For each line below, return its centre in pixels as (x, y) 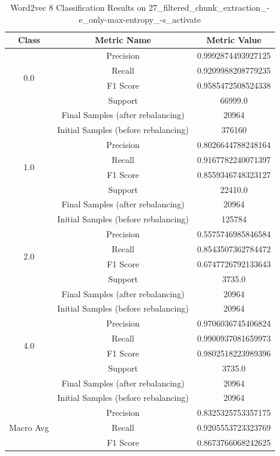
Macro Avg (29, 428)
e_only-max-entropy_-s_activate (140, 19)
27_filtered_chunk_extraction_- (209, 7)
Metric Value (234, 40)
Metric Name (123, 40)
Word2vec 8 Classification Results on (78, 7)
